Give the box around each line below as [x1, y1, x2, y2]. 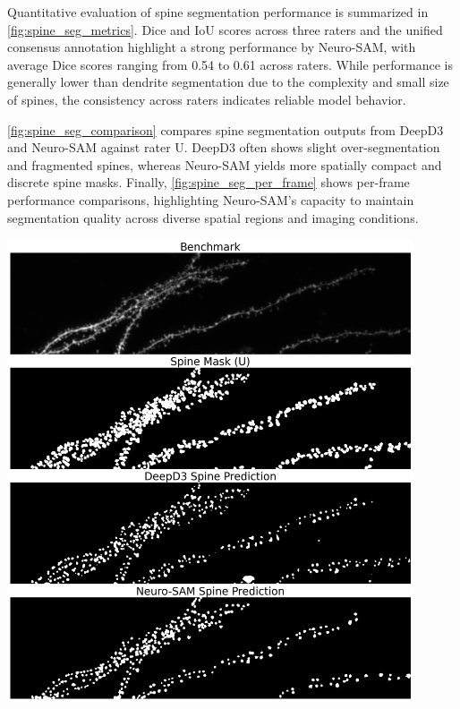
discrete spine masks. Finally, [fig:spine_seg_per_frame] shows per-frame [7, 173, 410, 192]
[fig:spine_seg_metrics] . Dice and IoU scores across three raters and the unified [7, 20, 443, 38]
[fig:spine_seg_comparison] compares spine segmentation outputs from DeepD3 [7, 120, 444, 139]
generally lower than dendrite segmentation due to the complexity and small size [7, 73, 449, 91]
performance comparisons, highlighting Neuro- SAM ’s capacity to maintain [7, 190, 414, 209]
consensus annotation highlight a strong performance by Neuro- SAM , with [7, 38, 416, 56]
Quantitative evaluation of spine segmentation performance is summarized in [7, 3, 429, 21]
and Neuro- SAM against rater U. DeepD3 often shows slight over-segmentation [7, 138, 440, 157]
